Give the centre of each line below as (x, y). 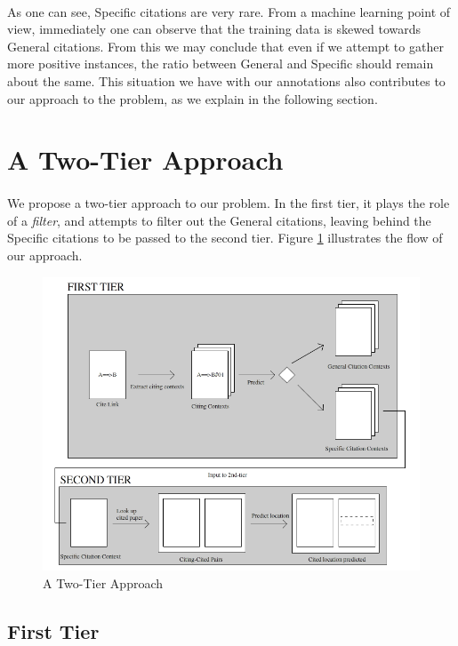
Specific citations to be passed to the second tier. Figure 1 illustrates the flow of (225, 238)
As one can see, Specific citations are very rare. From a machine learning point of (229, 11)
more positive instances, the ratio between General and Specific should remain (221, 64)
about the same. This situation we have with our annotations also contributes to (226, 80)
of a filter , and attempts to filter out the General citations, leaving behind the (219, 220)
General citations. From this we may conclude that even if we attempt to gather (225, 46)
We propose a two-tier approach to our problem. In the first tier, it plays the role (229, 203)
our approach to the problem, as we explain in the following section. (193, 98)
